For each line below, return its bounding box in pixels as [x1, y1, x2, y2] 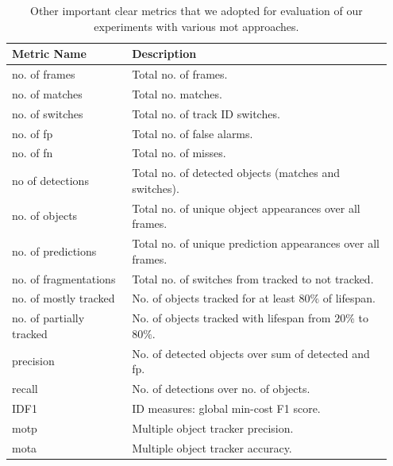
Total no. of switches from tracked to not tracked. [132, 270, 374, 287]
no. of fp [12, 125, 53, 141]
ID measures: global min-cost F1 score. [132, 399, 321, 416]
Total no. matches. [132, 85, 222, 102]
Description [132, 45, 197, 62]
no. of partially [12, 310, 85, 326]
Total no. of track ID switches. [132, 105, 280, 121]
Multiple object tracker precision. [132, 419, 294, 436]
